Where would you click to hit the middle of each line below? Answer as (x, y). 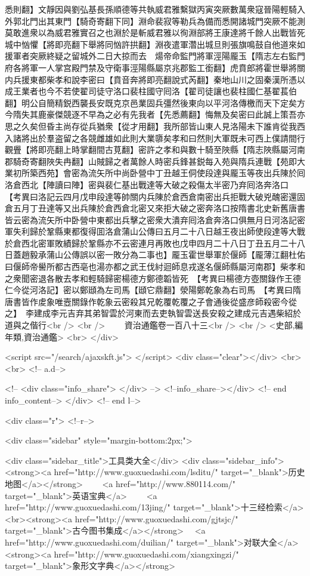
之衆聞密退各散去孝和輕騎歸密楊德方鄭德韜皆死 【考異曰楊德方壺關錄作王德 (153, 278)
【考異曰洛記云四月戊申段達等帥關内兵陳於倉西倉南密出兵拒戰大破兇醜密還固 (155, 196)
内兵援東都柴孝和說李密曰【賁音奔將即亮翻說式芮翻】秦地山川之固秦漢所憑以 (155, 79)
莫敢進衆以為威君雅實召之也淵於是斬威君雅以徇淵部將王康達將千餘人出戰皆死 (155, 33)
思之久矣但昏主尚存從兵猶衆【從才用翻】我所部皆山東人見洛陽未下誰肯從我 (151, 126)
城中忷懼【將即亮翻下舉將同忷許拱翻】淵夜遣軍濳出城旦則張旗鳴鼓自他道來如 (155, 44)
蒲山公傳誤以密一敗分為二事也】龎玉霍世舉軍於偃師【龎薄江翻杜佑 (176, 255)
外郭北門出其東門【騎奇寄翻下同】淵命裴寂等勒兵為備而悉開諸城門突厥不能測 (155, 21)
